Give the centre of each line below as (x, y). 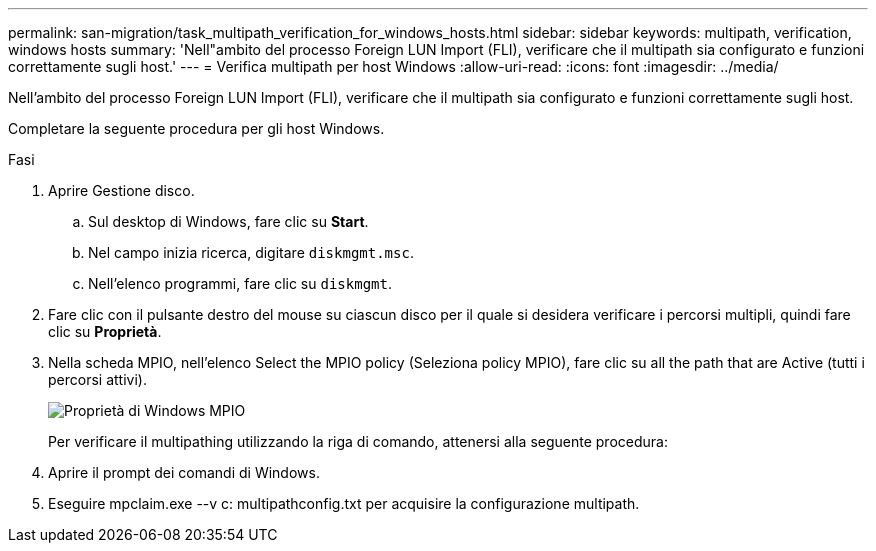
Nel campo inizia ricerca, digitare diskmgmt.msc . (251, 252)
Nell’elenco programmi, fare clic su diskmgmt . (240, 283)
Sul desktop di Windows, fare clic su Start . (228, 221)
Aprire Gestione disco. (121, 190)
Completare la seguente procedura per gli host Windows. (196, 128)
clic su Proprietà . (105, 331)
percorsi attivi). (97, 379)
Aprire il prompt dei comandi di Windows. (184, 472)
